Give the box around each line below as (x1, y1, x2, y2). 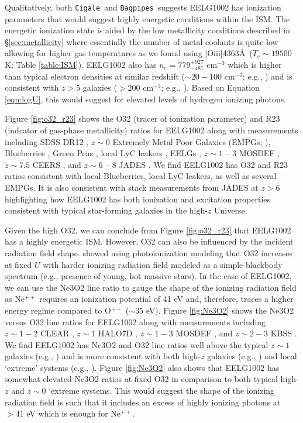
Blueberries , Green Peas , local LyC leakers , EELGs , (5, 147, 201, 159)
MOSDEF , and (175, 327, 233, 339)
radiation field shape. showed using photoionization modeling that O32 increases (5, 246, 293, 259)
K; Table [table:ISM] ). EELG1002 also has (5, 59, 157, 71)
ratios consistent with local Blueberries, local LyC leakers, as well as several (5, 170, 277, 182)
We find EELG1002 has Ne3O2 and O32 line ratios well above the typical (5, 338, 268, 350)
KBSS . (270, 327, 297, 339)
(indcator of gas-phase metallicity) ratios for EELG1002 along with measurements (5, 124, 298, 136)
